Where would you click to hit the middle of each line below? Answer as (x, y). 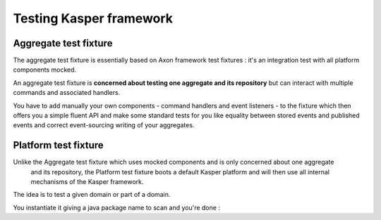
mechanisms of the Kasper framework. (87, 182)
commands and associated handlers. (67, 93)
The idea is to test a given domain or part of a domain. (92, 195)
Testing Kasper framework (93, 18)
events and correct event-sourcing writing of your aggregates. (104, 125)
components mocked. (45, 70)
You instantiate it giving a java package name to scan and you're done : (116, 207)
